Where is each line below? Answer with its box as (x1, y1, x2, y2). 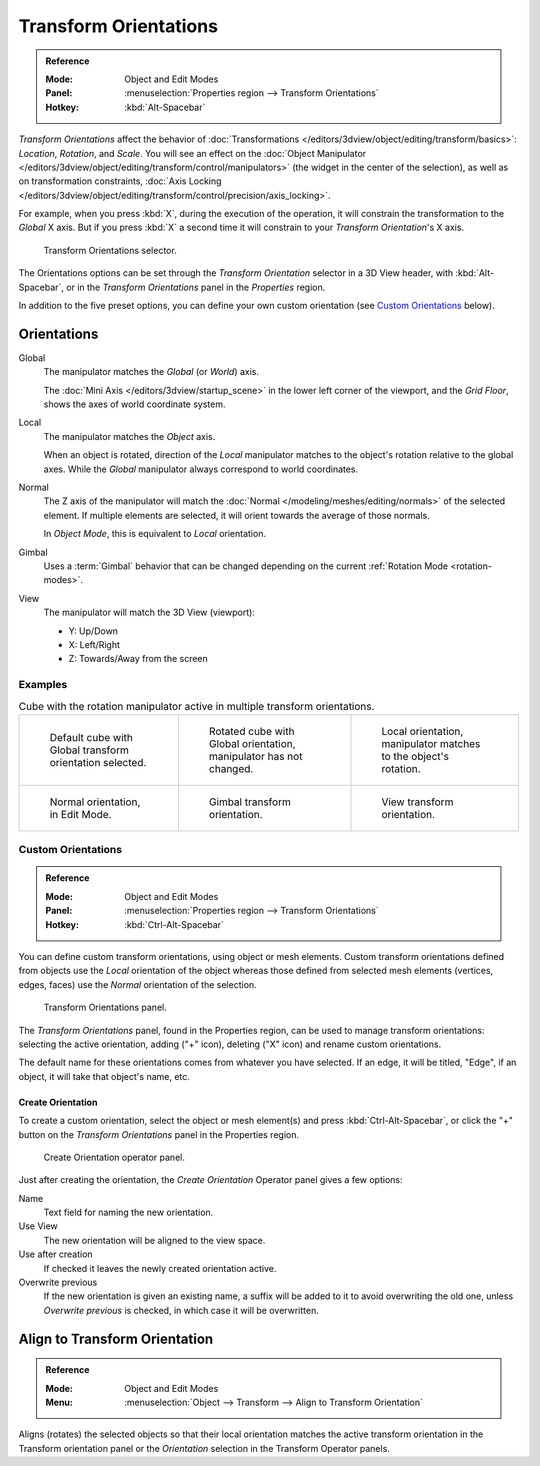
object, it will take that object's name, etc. (18, 1070, 190, 1082)
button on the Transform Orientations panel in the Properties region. (18, 1128, 300, 1140)
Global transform (49, 743, 129, 757)
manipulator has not (208, 749, 303, 763)
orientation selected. (49, 755, 147, 769)
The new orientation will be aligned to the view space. (43, 1234, 266, 1246)
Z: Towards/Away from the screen (68, 653, 209, 665)
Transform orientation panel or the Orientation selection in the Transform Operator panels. (18, 1442, 390, 1454)
